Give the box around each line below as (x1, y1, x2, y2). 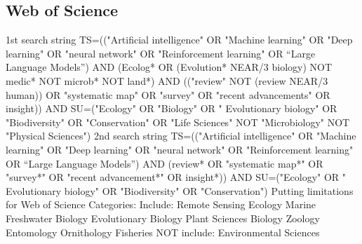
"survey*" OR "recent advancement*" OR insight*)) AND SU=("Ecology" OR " (6, 170, 347, 184)
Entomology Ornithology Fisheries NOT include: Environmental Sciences (6, 224, 320, 239)
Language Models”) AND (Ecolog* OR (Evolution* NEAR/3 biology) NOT (6, 60, 333, 74)
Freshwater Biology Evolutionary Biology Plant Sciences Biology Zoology (6, 210, 320, 225)
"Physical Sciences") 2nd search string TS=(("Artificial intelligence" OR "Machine (6, 128, 356, 143)
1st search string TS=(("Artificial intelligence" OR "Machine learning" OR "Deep (6, 32, 353, 47)
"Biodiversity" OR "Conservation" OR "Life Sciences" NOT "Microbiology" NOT (6, 114, 350, 129)
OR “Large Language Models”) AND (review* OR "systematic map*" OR (6, 156, 323, 170)
